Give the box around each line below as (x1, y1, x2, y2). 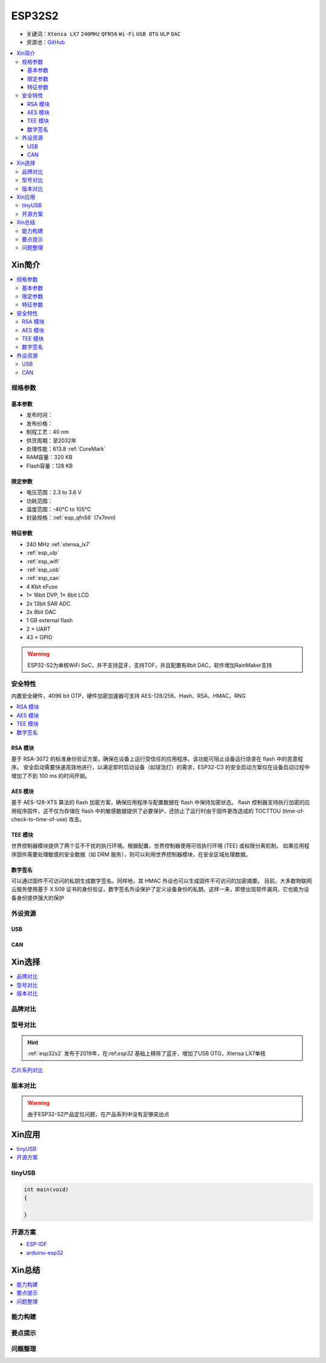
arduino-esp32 (26, 1249, 63, 1256)
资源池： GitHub (26, 38, 65, 45)
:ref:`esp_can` (26, 575, 61, 582)
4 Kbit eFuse (26, 583, 58, 590)
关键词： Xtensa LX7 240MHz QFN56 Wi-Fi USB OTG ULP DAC (26, 30, 181, 37)
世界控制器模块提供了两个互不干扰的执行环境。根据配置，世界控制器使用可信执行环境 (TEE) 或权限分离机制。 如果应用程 (11, 842, 310, 849)
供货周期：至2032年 (26, 437, 77, 444)
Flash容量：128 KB (26, 462, 73, 469)
